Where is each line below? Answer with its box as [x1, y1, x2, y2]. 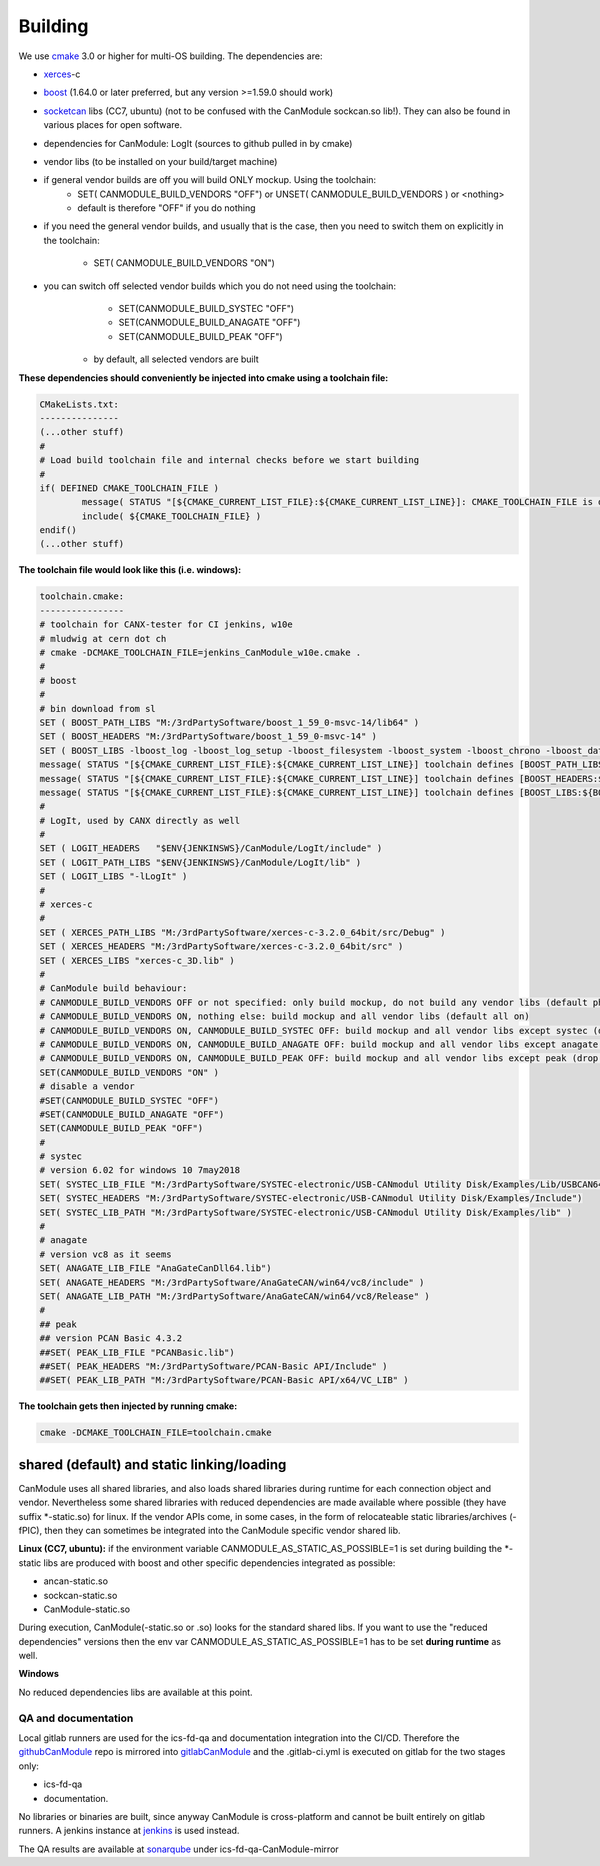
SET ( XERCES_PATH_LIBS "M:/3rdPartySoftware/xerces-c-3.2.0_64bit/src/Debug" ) [39, 926, 446, 938]
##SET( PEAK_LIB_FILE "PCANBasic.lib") [39, 1346, 235, 1358]
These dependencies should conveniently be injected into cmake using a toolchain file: [18, 371, 389, 384]
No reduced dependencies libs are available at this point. [18, 1686, 254, 1698]
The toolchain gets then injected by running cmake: [18, 1400, 238, 1412]
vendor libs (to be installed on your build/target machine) [43, 155, 278, 167]
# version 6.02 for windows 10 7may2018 [39, 1165, 240, 1176]
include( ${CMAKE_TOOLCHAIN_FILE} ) [81, 510, 262, 522]
